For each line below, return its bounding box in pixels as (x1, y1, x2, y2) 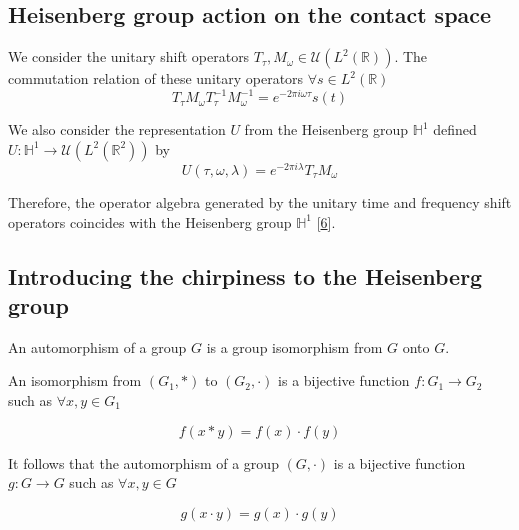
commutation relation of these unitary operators (8, 68, 304, 89)
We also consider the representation (8, 119, 226, 140)
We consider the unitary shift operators (8, 46, 250, 67)
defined (433, 119, 477, 140)
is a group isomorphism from (206, 336, 383, 357)
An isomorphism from (8, 370, 142, 391)
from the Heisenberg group (244, 119, 409, 140)
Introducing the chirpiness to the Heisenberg (8, 260, 483, 291)
